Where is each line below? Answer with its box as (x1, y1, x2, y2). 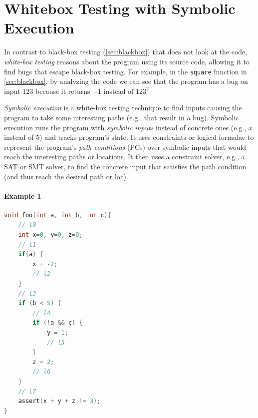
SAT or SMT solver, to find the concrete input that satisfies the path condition (4, 161, 247, 171)
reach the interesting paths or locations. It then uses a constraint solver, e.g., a (4, 151, 245, 162)
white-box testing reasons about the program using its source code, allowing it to (4, 56, 250, 66)
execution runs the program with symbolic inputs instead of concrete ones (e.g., (4, 122, 247, 132)
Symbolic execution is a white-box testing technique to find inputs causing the (4, 102, 242, 113)
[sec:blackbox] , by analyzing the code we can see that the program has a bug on (4, 76, 248, 86)
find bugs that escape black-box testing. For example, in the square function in (4, 66, 247, 76)
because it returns (35, 85, 90, 96)
